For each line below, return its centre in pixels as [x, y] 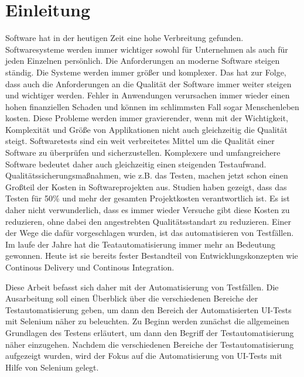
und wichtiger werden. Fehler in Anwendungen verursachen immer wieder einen [148, 95]
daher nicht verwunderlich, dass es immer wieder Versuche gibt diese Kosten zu [148, 210]
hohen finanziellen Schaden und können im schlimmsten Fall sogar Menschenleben [152, 106]
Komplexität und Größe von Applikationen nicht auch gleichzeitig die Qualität [146, 129]
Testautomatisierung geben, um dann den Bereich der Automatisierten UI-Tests [148, 309]
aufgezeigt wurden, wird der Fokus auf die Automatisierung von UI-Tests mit [144, 356]
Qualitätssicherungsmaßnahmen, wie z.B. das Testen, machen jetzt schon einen [147, 175]
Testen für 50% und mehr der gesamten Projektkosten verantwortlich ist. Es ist [148, 198]
